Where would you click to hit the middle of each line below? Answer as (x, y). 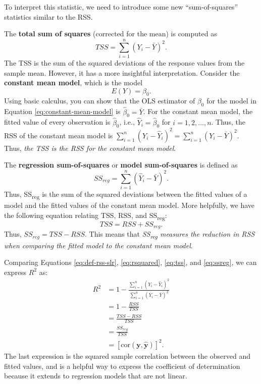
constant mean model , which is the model (73, 83)
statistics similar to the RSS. (48, 16)
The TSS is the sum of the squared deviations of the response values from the (124, 62)
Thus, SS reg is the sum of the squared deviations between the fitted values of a (126, 195)
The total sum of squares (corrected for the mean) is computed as (111, 34)
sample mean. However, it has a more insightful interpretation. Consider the (122, 72)
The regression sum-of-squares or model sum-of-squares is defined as (121, 165)
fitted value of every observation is (57, 122)
